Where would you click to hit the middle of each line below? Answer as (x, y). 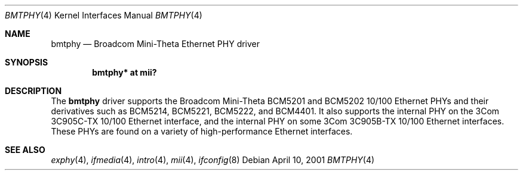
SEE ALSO (25, 150)
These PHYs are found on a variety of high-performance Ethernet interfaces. (202, 131)
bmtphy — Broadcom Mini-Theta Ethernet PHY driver (156, 44)
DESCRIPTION (33, 91)
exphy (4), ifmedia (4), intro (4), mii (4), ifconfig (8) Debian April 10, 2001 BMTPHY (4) (213, 160)
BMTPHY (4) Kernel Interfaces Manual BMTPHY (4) (104, 15)
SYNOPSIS (27, 62)
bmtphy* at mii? (124, 72)
